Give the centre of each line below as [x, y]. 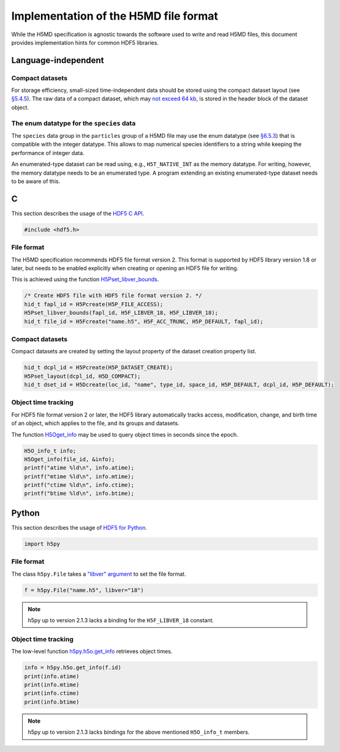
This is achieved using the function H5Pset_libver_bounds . [85, 279]
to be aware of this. [36, 181]
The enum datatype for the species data [74, 123]
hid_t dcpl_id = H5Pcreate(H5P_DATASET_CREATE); [99, 368]
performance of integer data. [48, 152]
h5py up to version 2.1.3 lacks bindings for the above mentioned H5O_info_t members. [139, 732]
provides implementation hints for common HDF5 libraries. [85, 42]
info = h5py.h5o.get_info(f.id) [73, 668]
